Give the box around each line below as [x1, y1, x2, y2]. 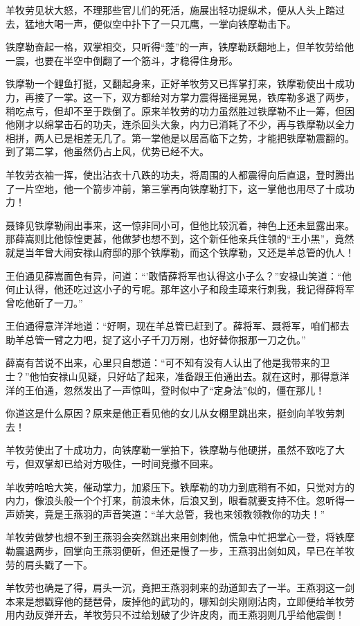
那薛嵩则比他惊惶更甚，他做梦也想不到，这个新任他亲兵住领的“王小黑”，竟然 [6, 231, 354, 246]
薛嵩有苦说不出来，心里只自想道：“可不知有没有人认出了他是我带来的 [6, 355, 321, 370]
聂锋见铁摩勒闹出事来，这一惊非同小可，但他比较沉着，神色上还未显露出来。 [6, 217, 354, 232]
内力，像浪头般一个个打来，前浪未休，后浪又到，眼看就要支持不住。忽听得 [6, 493, 345, 508]
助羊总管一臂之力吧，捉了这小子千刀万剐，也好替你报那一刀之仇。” [6, 332, 306, 346]
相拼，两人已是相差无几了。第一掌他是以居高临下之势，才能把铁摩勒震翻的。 [6, 130, 354, 145]
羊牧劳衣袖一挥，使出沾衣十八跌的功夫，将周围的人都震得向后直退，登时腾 [6, 167, 345, 181]
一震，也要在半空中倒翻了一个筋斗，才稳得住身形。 [6, 53, 238, 67]
